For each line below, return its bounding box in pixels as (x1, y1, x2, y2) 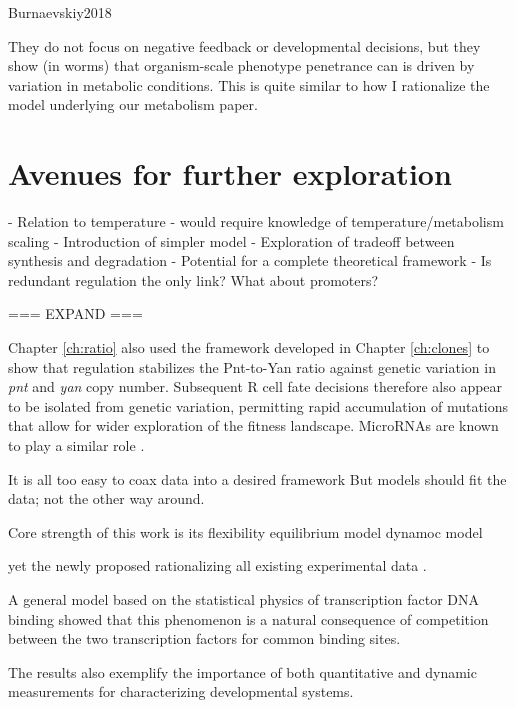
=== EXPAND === (8, 303, 143, 324)
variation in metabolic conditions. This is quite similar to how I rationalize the (8, 74, 490, 95)
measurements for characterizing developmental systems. (8, 681, 354, 702)
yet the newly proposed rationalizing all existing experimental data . (8, 555, 427, 576)
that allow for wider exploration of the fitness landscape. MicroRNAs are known (8, 415, 499, 436)
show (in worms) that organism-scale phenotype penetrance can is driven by (8, 55, 475, 76)
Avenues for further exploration (8, 153, 452, 194)
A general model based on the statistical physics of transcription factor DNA (8, 589, 479, 609)
